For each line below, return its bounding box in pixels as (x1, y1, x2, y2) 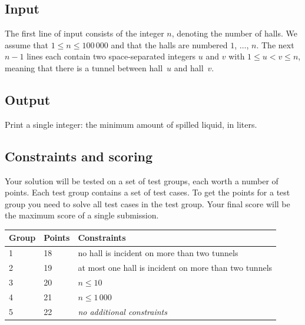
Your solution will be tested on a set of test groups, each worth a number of (5, 174, 279, 187)
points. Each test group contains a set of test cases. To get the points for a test (5, 186, 290, 198)
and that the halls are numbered (111, 38, 228, 51)
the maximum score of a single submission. (5, 209, 159, 221)
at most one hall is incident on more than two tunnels (78, 261, 273, 274)
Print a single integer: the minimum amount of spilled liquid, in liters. (5, 118, 257, 130)
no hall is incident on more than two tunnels (78, 247, 238, 259)
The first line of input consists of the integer (5, 27, 164, 39)
